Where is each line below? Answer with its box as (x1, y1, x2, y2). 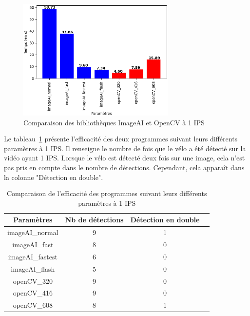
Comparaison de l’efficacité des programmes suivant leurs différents (6, 188, 207, 198)
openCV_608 (13, 300, 53, 310)
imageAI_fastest (8, 251, 58, 261)
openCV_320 (13, 276, 53, 286)
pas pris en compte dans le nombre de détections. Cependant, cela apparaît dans (4, 162, 245, 173)
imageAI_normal (7, 227, 58, 237)
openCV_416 (13, 288, 53, 298)
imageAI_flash (11, 263, 55, 274)
